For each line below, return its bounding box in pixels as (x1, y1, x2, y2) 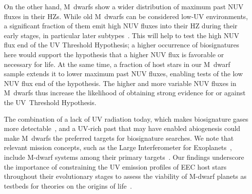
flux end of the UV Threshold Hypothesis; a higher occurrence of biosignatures (4, 40, 239, 50)
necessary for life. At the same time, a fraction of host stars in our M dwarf (4, 59, 231, 69)
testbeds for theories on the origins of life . (4, 180, 132, 191)
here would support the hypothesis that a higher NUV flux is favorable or (4, 49, 224, 59)
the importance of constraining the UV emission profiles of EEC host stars (4, 161, 227, 172)
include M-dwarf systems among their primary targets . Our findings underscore (4, 151, 244, 162)
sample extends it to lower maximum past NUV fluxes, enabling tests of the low (4, 68, 243, 79)
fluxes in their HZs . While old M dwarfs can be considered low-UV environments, (4, 11, 248, 21)
